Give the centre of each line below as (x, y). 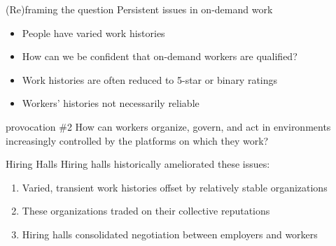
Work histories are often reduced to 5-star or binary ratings (150, 79)
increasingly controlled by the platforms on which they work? (137, 140)
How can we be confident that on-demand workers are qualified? (160, 56)
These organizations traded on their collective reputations (146, 211)
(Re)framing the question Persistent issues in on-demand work (139, 9)
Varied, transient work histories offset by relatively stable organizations (175, 187)
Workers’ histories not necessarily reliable (111, 103)
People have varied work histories (93, 32)
